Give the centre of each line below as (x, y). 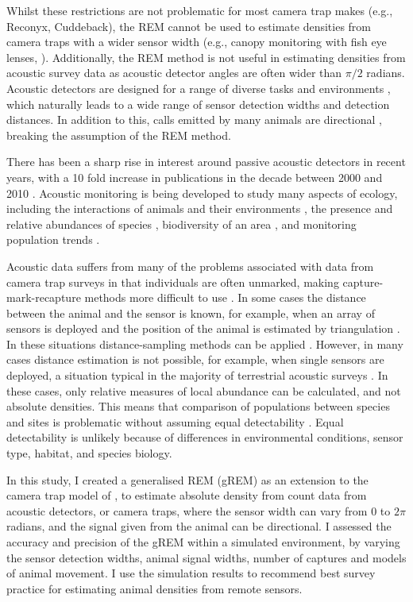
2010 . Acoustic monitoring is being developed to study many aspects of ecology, (202, 193)
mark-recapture (44, 297)
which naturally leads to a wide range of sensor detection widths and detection (198, 104)
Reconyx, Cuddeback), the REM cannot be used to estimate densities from (189, 26)
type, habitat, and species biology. (89, 453)
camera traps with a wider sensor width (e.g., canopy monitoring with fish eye (197, 42)
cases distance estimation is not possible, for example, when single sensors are (195, 359)
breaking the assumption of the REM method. (119, 135)
